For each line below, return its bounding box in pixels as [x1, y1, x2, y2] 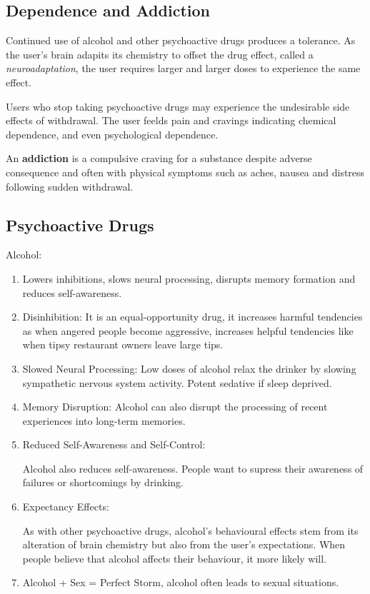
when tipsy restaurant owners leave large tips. [22, 337, 224, 352]
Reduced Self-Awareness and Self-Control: [22, 437, 206, 452]
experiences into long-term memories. [22, 413, 186, 428]
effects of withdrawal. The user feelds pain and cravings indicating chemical [6, 113, 336, 128]
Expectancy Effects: [22, 499, 109, 514]
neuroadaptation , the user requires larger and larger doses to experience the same [6, 61, 361, 76]
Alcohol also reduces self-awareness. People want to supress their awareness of [22, 460, 364, 475]
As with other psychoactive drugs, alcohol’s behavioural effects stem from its [22, 523, 359, 538]
